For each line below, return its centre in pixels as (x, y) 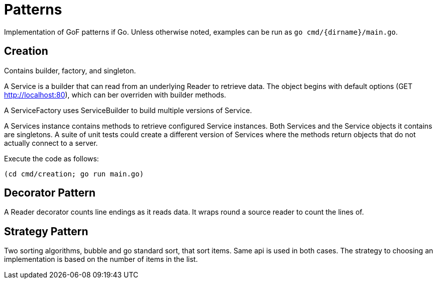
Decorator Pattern (50, 193)
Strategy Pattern (46, 231)
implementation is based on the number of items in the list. (101, 259)
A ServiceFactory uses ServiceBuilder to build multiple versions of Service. (128, 110)
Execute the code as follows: (51, 158)
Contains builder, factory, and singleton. (70, 70)
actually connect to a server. (51, 143)
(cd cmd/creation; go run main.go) (74, 174)
